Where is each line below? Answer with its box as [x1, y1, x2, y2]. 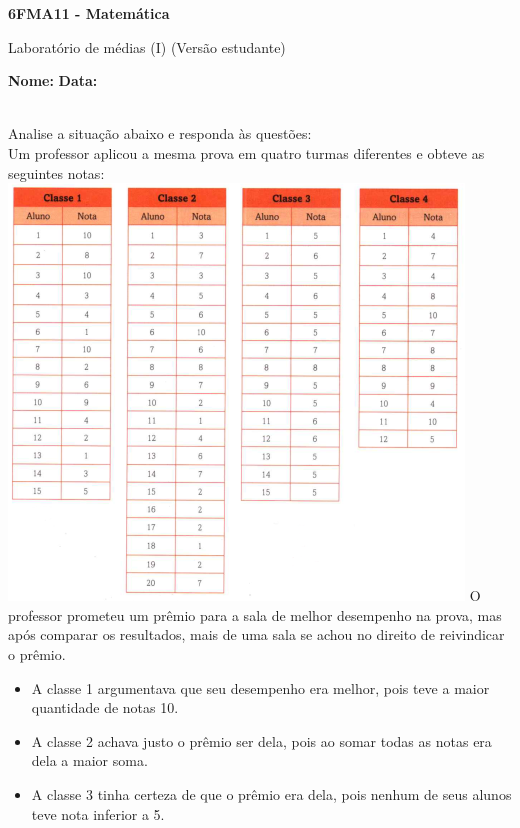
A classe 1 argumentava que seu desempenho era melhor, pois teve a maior [31, 677, 490, 698]
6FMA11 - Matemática [8, 3, 170, 23]
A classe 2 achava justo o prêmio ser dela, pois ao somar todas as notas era [31, 730, 492, 751]
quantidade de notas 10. [31, 697, 179, 718]
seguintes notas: [8, 162, 105, 183]
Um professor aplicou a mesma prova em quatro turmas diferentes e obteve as [8, 142, 485, 163]
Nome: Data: [8, 70, 98, 91]
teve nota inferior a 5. [31, 803, 165, 824]
